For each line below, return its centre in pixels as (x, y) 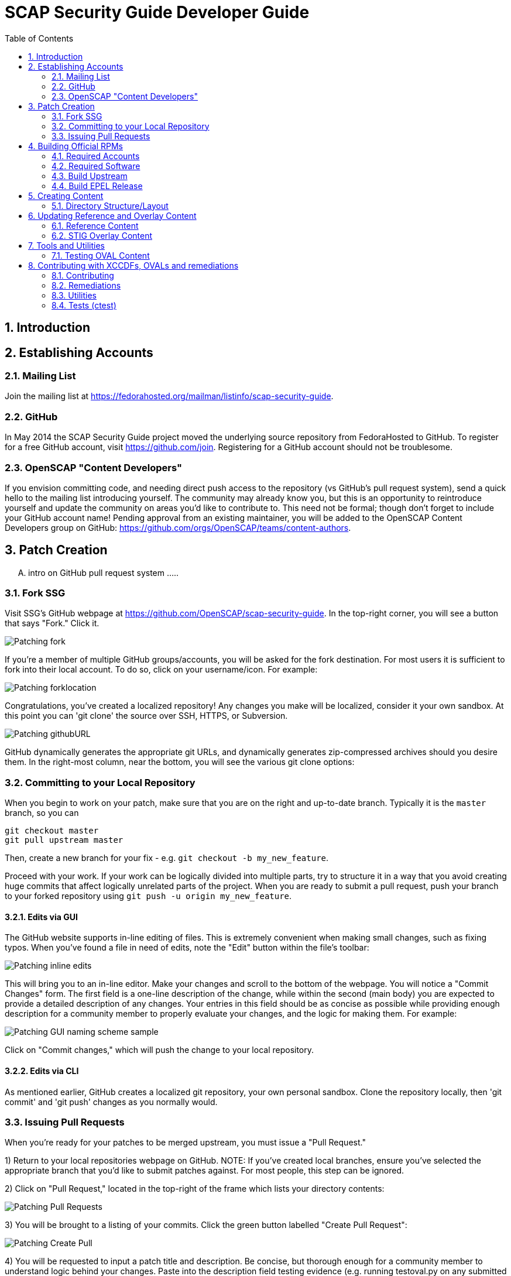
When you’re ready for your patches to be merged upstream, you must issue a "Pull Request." (185, 1143)
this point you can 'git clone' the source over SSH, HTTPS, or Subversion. (146, 716)
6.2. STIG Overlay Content (102, 235)
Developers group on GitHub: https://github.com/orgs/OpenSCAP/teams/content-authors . (178, 527)
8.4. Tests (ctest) (84, 305)
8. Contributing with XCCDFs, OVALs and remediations (133, 265)
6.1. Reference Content (95, 225)
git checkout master (52, 831)
